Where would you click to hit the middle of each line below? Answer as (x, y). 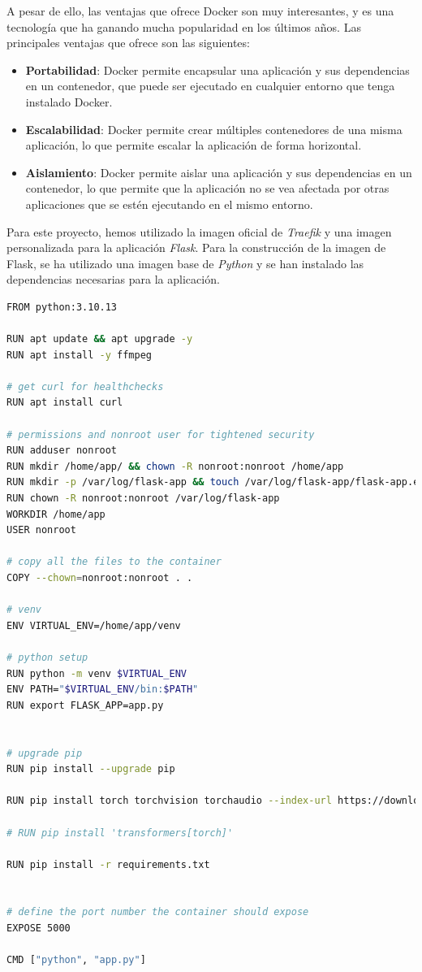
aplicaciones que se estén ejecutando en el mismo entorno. (169, 204)
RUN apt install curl (65, 403)
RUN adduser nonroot (62, 451)
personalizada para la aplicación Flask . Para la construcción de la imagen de (196, 247)
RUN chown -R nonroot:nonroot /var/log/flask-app (143, 499)
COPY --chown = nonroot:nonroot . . (100, 578)
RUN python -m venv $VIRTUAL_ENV (97, 673)
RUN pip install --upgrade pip (91, 769)
